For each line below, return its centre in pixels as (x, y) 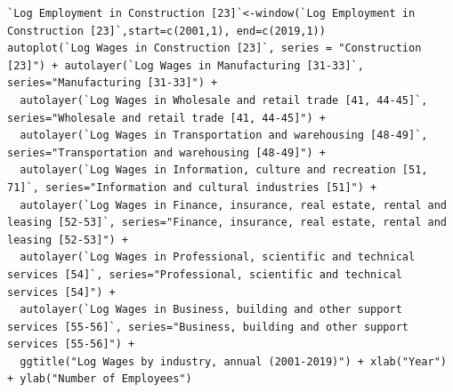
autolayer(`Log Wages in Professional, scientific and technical (218, 257)
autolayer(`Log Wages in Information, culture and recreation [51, (224, 170)
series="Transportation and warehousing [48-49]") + (166, 152)
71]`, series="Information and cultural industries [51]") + (192, 187)
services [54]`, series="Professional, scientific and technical (205, 274)
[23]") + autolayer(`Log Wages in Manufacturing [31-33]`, (186, 65)
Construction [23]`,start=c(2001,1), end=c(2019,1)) (166, 31)
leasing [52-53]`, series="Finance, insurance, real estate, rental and (227, 223)
